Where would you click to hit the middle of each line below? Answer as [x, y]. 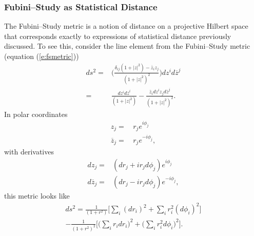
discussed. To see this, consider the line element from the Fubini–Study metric [127, 46]
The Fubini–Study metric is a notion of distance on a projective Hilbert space [126, 26]
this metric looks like [37, 195]
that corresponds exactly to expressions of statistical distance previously [118, 36]
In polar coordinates [36, 114]
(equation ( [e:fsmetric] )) [42, 56]
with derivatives [29, 152]
